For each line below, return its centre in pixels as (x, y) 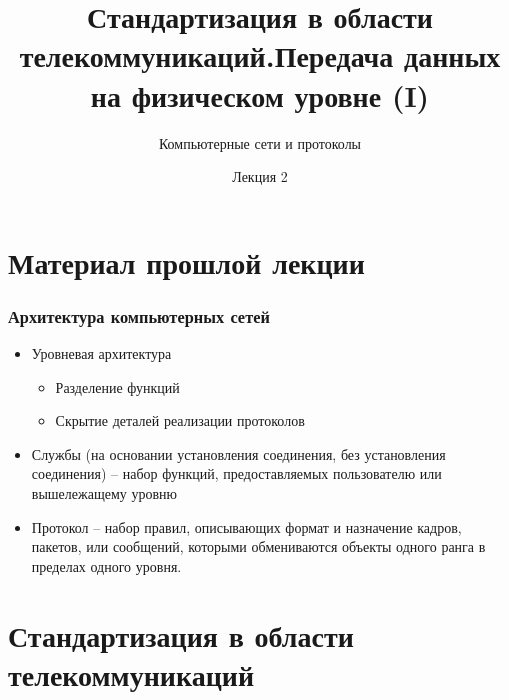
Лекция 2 (260, 176)
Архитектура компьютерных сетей (139, 315)
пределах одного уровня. (106, 565)
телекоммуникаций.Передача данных (260, 55)
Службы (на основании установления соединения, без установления (238, 453)
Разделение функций (117, 386)
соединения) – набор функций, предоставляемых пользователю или (236, 473)
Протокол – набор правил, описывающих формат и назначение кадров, (246, 526)
